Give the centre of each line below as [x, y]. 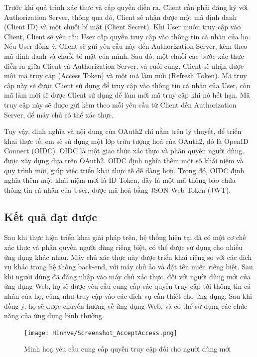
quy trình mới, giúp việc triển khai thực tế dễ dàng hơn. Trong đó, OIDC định [124, 170]
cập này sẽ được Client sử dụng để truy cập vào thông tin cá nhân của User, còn [127, 85]
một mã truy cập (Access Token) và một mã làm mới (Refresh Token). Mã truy [126, 75]
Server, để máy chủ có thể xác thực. [59, 114]
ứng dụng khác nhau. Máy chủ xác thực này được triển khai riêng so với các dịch [128, 257]
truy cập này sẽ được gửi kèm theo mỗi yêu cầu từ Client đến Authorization [120, 104]
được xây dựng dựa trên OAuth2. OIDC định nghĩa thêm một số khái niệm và [124, 160]
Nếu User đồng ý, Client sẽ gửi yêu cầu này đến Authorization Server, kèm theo [126, 46]
